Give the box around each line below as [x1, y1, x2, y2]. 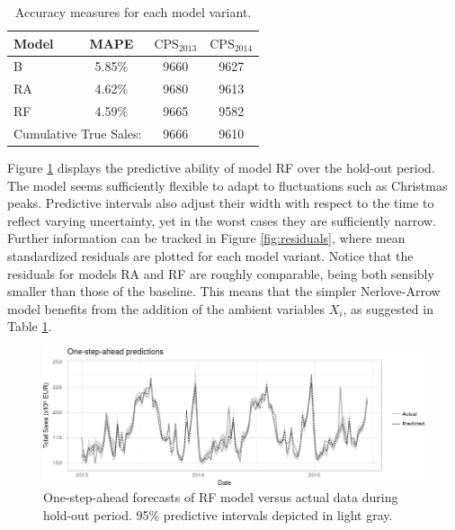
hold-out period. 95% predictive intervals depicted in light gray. [43, 505, 393, 524]
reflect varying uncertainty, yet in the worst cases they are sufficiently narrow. [7, 211, 436, 229]
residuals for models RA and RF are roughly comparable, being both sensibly [7, 264, 434, 283]
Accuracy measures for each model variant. [14, 3, 252, 21]
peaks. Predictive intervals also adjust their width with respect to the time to [7, 193, 434, 212]
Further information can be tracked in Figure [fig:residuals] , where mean [7, 229, 406, 247]
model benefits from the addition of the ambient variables [7, 299, 325, 318]
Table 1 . [7, 317, 52, 336]
